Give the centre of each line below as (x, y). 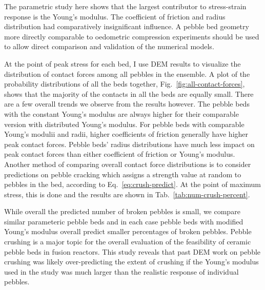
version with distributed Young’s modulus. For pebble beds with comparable (124, 124)
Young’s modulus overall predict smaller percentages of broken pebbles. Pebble (128, 231)
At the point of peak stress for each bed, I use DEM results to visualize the (123, 63)
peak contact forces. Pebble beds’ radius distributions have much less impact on (129, 144)
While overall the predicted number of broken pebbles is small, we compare (122, 211)
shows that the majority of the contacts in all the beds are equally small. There (129, 94)
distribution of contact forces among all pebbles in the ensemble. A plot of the (127, 74)
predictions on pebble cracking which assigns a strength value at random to (123, 174)
